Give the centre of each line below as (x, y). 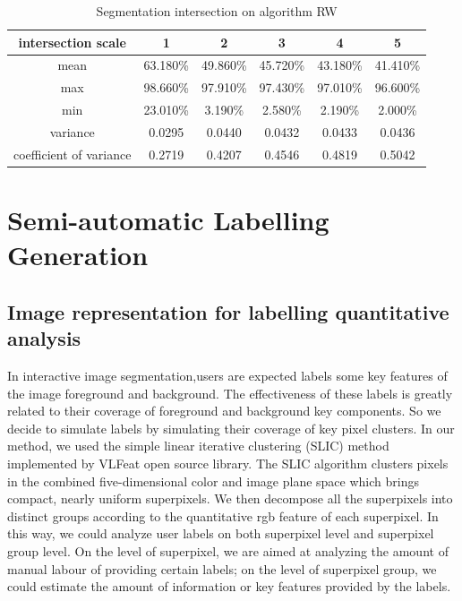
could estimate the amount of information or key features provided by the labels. (229, 586)
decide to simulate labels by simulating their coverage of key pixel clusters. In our (231, 428)
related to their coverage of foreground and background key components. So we (224, 411)
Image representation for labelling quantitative (228, 311)
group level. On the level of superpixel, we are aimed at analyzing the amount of (228, 551)
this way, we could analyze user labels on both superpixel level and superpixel (221, 533)
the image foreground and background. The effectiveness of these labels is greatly (230, 393)
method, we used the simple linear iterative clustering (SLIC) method (198, 446)
